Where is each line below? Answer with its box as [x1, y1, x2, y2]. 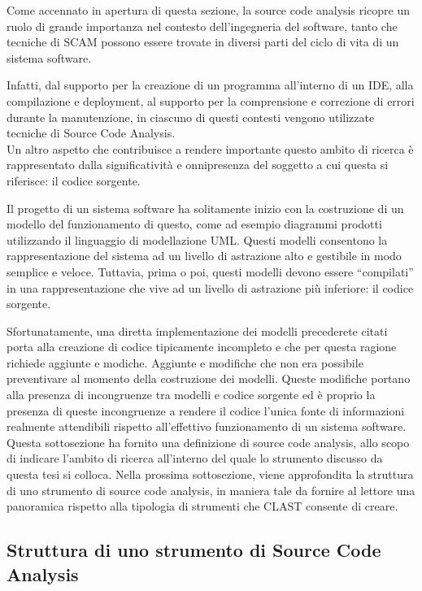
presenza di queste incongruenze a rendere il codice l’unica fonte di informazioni [7, 402, 405, 419]
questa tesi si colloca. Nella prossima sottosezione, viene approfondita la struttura [7, 466, 414, 483]
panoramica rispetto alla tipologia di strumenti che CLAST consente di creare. [7, 498, 398, 515]
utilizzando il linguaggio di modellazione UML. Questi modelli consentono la [7, 231, 388, 248]
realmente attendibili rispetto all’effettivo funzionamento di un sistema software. [7, 418, 407, 435]
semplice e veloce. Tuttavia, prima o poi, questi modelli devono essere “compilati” [7, 263, 414, 280]
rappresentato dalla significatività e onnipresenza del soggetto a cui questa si [7, 156, 389, 173]
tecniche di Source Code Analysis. [7, 124, 176, 141]
